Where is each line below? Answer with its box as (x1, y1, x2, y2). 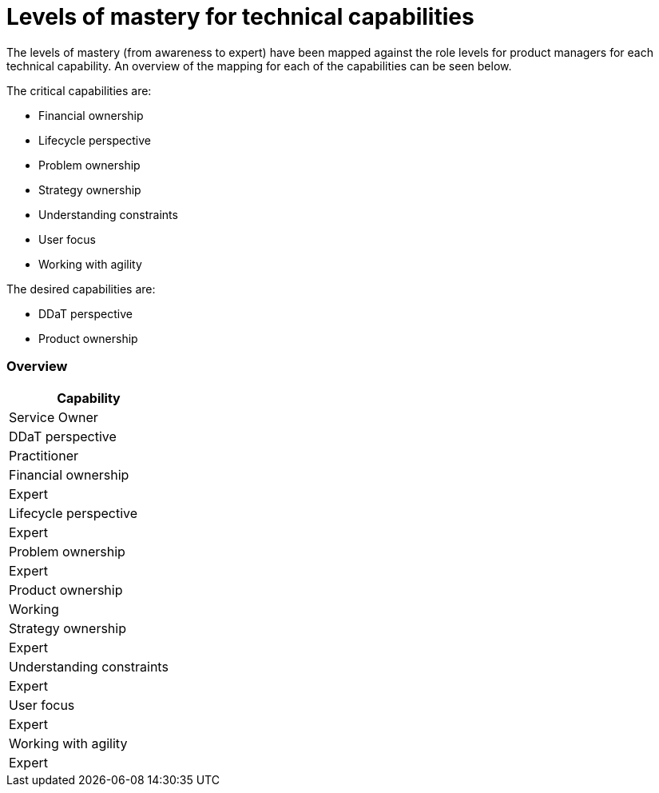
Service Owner (9, 408, 98, 425)
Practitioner (9, 447, 78, 464)
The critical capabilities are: (6, 83, 152, 98)
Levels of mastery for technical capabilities (6, 3, 474, 30)
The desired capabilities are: (6, 281, 156, 296)
